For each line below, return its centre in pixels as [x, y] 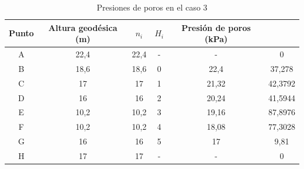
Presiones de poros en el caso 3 [152, 7]
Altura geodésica [83, 27]
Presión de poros [216, 27]
